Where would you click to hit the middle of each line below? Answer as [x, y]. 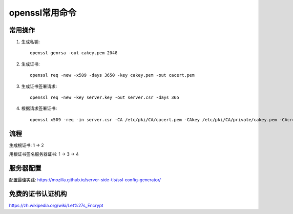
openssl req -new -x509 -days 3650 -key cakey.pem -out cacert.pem [112, 75]
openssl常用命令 [43, 13]
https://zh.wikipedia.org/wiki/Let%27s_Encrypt [56, 205]
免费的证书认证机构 [38, 194]
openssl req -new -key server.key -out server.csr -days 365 [105, 97]
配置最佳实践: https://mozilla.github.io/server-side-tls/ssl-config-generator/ [85, 180]
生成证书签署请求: [39, 86]
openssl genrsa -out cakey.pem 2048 [74, 53]
